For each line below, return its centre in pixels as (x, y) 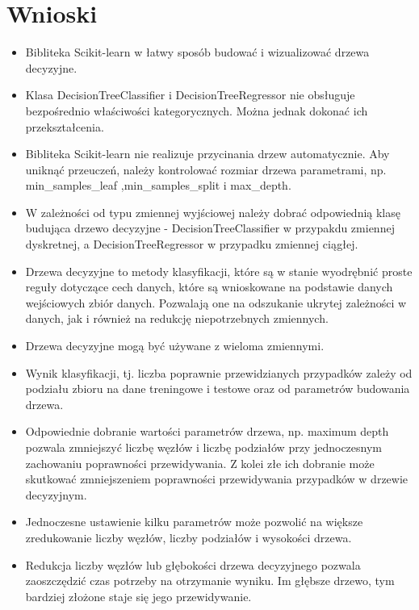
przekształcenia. (65, 126)
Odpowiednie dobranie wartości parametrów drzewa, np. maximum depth (207, 431)
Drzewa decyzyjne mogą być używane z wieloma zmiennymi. (175, 346)
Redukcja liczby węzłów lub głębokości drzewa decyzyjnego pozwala (193, 564)
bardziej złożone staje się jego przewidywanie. (138, 596)
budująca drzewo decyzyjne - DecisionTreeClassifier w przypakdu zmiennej (210, 228)
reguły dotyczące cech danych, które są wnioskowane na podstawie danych (209, 287)
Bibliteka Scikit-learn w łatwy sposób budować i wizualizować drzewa (197, 52)
